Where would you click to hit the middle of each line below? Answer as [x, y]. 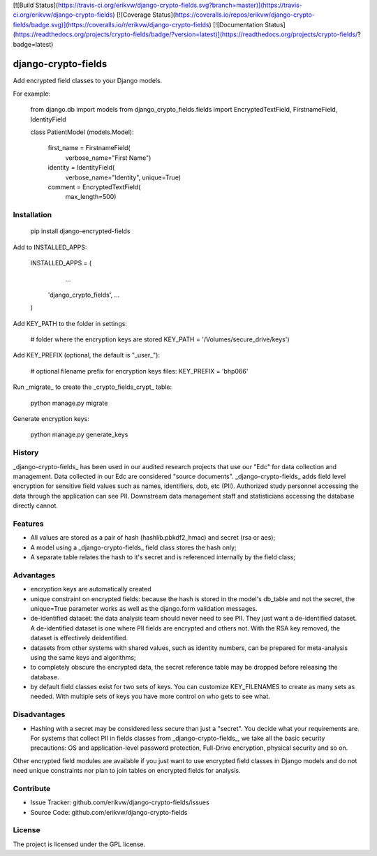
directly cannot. [36, 506]
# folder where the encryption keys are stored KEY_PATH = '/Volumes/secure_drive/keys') [160, 339]
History [26, 452]
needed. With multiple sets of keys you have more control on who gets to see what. [150, 696]
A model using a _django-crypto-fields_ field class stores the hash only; [133, 547]
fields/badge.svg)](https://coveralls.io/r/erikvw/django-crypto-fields [111, 24]
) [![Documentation [236, 24]
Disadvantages [39, 714]
